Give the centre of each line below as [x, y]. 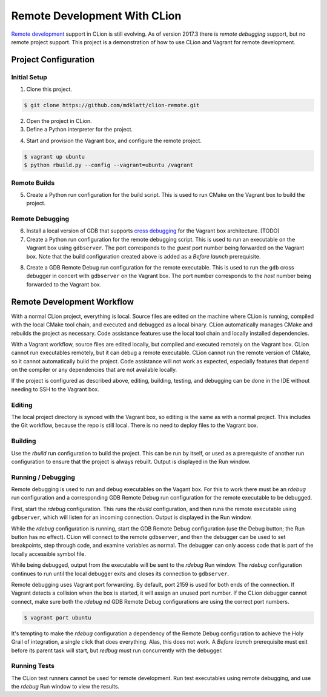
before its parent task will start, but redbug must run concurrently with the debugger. [117, 650]
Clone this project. [49, 89]
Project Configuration [53, 60]
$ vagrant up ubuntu [54, 157]
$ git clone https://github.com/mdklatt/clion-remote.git [112, 105]
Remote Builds [33, 183]
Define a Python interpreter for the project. [80, 130]
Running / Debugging [43, 477]
